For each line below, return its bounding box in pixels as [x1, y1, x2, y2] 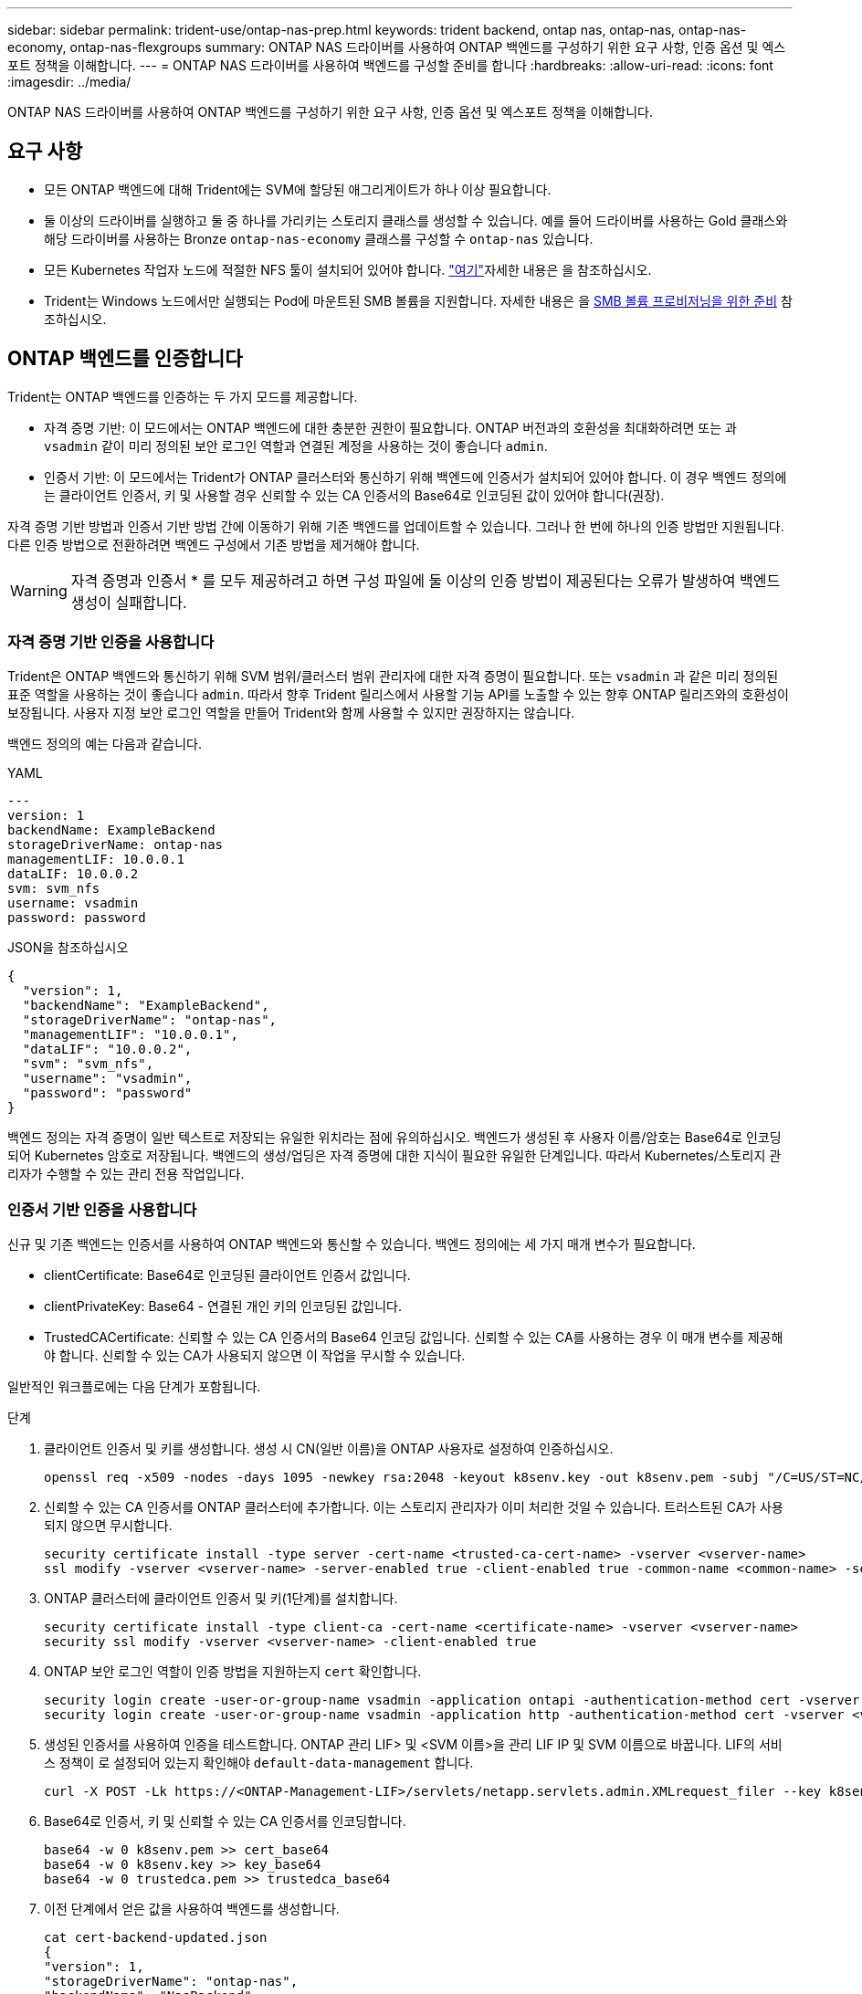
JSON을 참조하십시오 [7, 939, 129, 956]
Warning [10, 581, 68, 600]
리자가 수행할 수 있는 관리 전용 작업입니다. [7, 1166, 245, 1182]
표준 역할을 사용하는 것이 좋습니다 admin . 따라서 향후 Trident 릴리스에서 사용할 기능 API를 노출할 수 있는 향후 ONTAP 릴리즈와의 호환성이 [7, 687, 789, 703]
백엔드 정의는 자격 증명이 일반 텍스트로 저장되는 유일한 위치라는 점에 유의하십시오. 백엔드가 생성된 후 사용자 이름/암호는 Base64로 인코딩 [7, 1129, 782, 1146]
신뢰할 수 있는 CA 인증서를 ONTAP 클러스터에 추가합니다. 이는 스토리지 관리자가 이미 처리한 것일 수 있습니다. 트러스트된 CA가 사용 [44, 1499, 783, 1516]
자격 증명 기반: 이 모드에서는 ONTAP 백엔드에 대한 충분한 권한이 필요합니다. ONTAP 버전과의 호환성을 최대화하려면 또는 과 [44, 419, 737, 436]
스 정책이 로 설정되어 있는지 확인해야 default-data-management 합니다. [44, 1755, 474, 1771]
